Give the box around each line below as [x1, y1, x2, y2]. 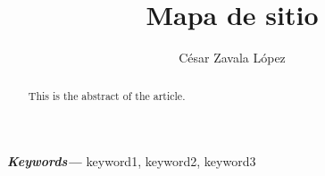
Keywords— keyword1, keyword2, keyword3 [7, 152, 256, 171]
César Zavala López [179, 48, 286, 67]
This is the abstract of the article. [28, 88, 186, 103]
